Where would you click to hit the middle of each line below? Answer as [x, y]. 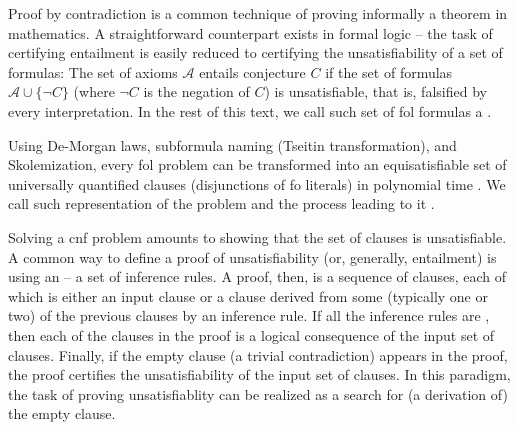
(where [94, 91]
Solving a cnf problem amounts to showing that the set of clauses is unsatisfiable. [257, 236]
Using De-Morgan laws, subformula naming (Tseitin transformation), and [232, 144]
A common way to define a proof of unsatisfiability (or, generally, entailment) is [252, 256]
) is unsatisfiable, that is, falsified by [375, 91]
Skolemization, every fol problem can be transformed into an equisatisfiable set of [257, 164]
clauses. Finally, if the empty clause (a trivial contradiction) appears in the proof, [258, 354]
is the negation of [196, 91]
